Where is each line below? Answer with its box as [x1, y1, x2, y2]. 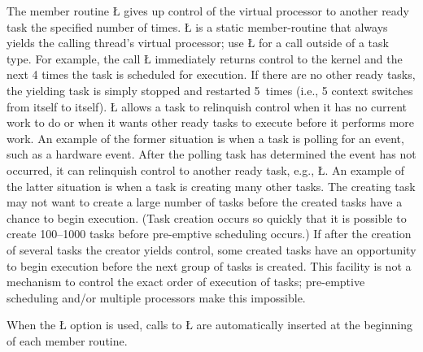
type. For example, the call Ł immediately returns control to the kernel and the [7, 50, 403, 67]
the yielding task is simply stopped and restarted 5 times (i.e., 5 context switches [7, 81, 413, 98]
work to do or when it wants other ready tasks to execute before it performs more [7, 114, 415, 131]
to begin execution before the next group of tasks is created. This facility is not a [7, 257, 412, 274]
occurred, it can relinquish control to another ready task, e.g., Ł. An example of [7, 161, 405, 178]
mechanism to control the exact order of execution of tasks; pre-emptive [7, 273, 365, 290]
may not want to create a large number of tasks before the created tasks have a [7, 193, 403, 211]
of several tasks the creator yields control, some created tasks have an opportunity [7, 241, 416, 258]
